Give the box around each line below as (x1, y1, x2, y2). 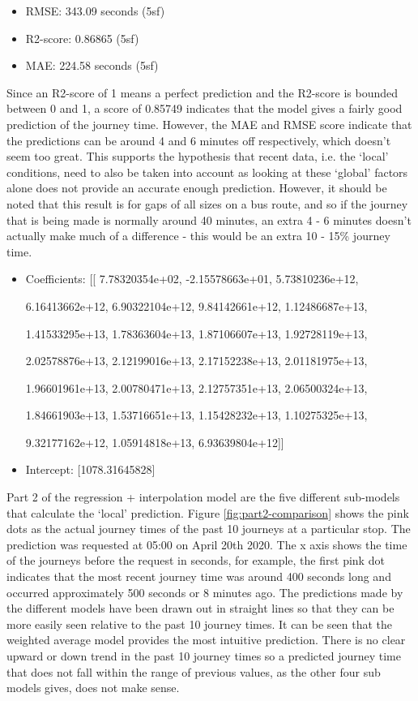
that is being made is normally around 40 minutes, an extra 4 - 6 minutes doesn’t (6, 211, 412, 228)
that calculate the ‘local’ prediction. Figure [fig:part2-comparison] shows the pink (6, 504, 409, 521)
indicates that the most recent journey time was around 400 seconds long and (6, 568, 391, 585)
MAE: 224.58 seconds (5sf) (25, 57, 159, 74)
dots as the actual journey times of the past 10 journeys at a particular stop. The (6, 520, 411, 537)
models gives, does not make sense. (6, 679, 180, 696)
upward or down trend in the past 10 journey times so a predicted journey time (6, 647, 401, 664)
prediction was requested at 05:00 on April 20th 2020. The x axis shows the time (6, 535, 407, 553)
